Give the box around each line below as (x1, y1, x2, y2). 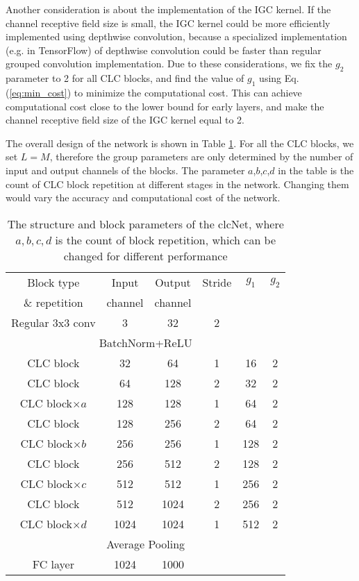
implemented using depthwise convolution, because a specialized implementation (6, 29, 347, 44)
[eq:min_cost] (9, 85, 67, 99)
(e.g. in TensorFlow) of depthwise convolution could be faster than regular (6, 42, 322, 57)
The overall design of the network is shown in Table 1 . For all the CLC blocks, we (6, 135, 354, 150)
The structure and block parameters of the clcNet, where (7, 215, 284, 232)
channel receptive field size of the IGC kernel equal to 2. (6, 112, 244, 127)
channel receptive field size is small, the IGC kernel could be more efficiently (6, 15, 331, 30)
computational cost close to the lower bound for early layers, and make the (6, 99, 324, 113)
